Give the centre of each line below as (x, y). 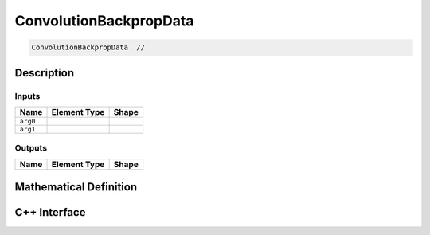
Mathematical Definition (76, 187)
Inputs (27, 96)
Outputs (31, 148)
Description (45, 73)
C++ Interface (50, 212)
